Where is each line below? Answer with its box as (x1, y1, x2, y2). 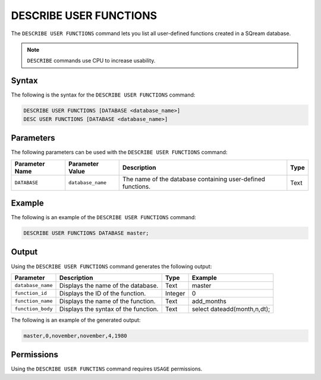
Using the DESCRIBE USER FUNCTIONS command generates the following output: (11, 263, 212, 270)
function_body (14, 306, 53, 312)
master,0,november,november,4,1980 (23, 332, 127, 339)
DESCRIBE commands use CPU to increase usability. (27, 57, 156, 64)
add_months (191, 297, 227, 305)
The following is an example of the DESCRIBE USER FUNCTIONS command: (11, 214, 196, 221)
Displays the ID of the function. (59, 289, 146, 297)
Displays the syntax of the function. (59, 304, 159, 313)
